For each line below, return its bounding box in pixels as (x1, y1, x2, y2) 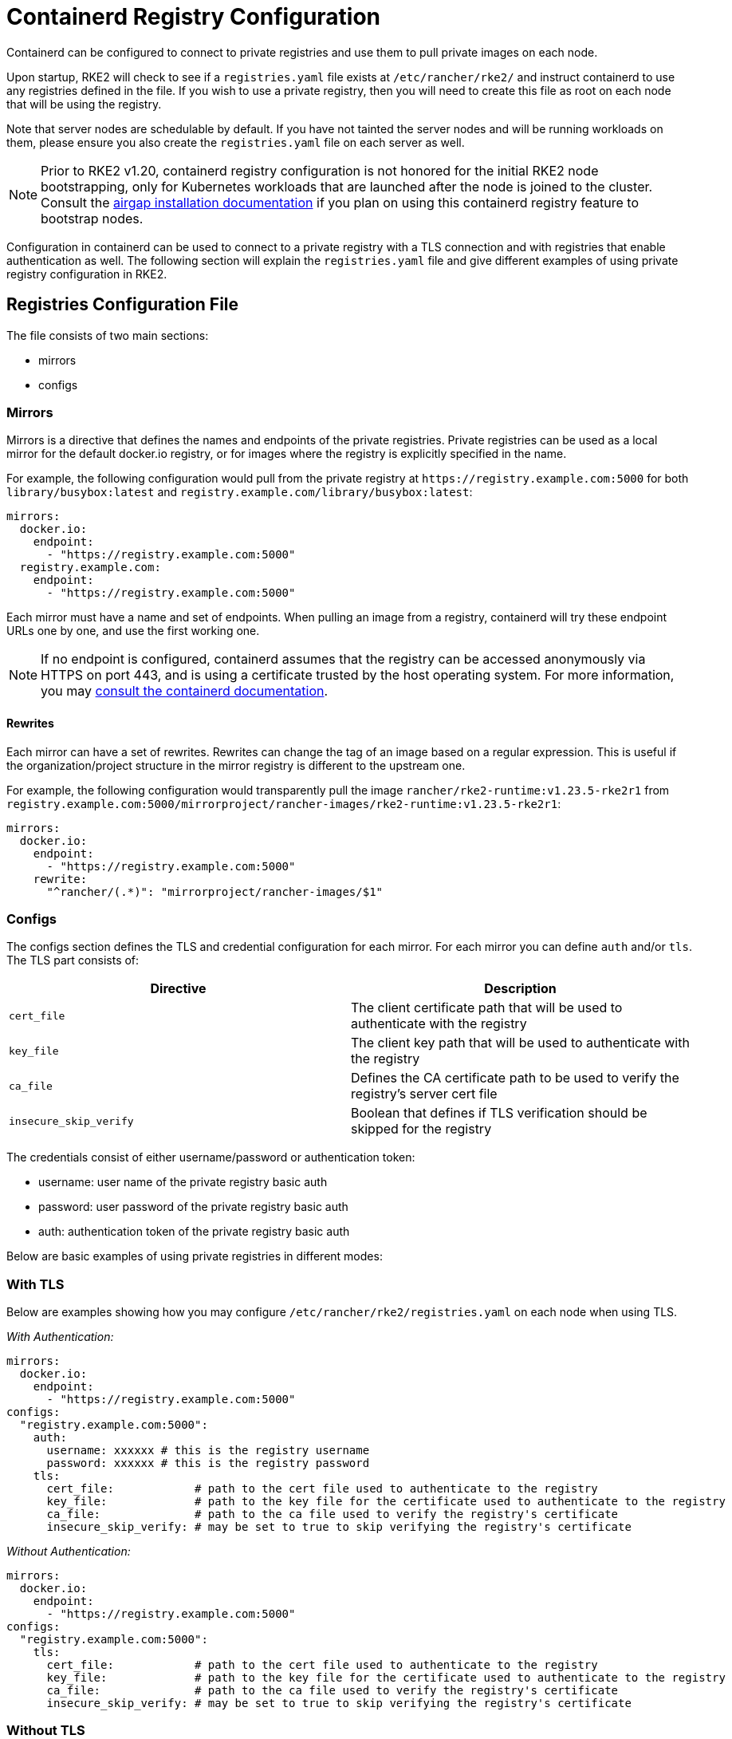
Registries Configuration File (6, 294, 239, 315)
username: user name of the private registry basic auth (38, 1175, 328, 1189)
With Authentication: (6, 1330, 114, 1344)
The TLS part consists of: (6, 953, 140, 968)
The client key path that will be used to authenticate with (351, 1035, 690, 1051)
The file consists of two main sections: (6, 328, 209, 342)
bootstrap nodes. (41, 210, 144, 227)
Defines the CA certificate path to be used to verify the (351, 1070, 679, 1086)
